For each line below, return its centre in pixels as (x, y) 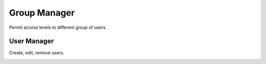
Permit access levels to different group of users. (58, 27)
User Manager (32, 41)
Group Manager (42, 13)
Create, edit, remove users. (37, 53)
